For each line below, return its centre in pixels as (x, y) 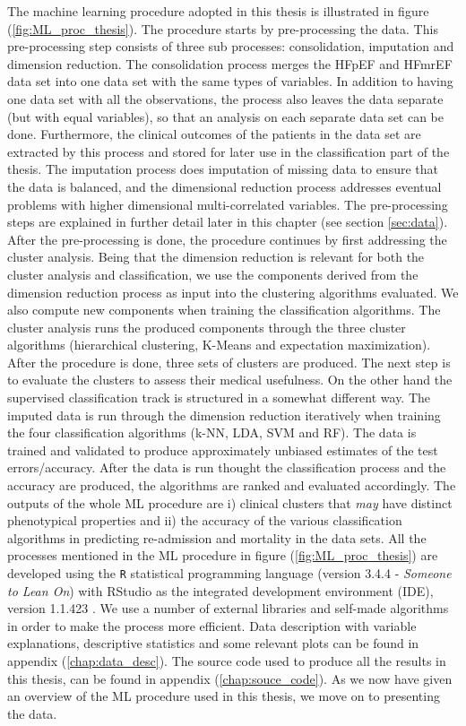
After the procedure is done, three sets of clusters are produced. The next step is (229, 362)
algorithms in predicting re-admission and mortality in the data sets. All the (217, 537)
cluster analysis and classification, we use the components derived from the (213, 274)
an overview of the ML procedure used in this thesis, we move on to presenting (224, 696)
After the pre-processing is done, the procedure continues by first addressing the (227, 239)
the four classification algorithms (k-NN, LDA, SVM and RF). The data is (212, 432)
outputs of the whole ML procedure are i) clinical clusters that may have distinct (230, 502)
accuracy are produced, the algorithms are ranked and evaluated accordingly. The (232, 485)
